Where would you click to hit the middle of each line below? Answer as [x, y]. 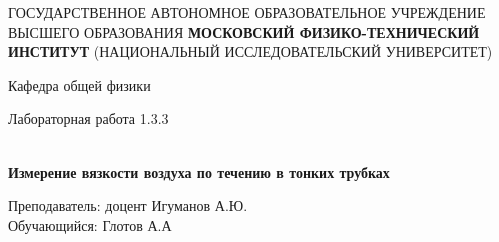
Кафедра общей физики [79, 84]
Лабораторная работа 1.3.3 [88, 118]
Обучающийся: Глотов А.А [90, 224]
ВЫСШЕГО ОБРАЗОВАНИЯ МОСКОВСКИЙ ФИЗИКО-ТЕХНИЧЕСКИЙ [244, 31]
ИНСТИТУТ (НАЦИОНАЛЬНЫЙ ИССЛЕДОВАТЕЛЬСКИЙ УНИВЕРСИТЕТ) [250, 51]
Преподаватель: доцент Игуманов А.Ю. [128, 205]
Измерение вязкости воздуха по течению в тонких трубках [199, 171]
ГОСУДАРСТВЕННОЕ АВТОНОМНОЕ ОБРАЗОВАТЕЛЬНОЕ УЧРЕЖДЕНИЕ [247, 12]
